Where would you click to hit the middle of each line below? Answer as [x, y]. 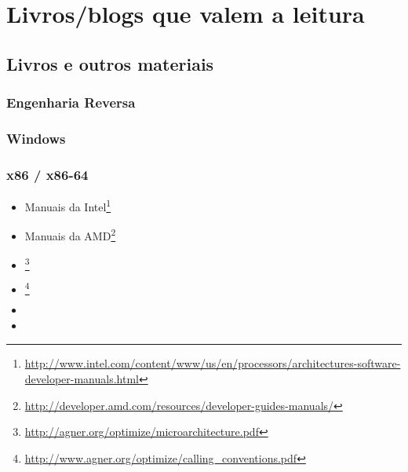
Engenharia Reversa [71, 102]
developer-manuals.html [82, 379]
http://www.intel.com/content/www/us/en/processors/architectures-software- [213, 363]
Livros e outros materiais [110, 63]
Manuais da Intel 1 [68, 205]
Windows [36, 138]
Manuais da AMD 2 [70, 234]
